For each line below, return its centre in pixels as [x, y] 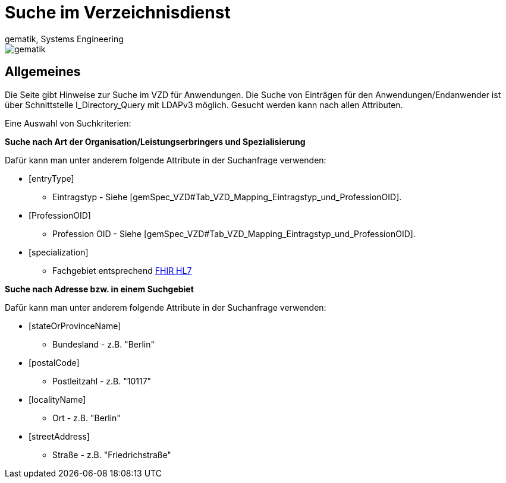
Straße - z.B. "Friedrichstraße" [112, 454]
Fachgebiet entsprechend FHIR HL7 [122, 270]
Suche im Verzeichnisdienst [118, 12]
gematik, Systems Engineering [64, 39]
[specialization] [59, 252]
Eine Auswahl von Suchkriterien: [68, 123]
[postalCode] [54, 362]
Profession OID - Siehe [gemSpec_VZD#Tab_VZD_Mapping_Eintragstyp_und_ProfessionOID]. [234, 233]
